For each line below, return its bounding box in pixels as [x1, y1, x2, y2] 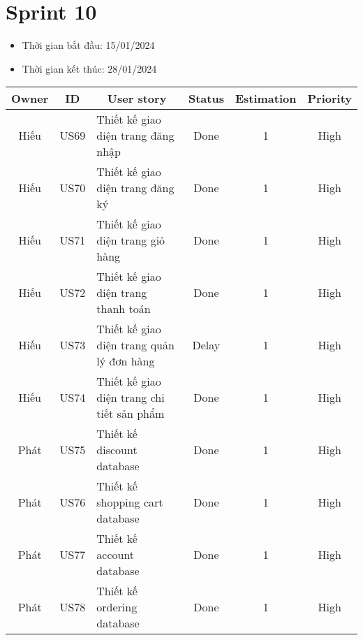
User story [107, 90, 167, 107]
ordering [96, 599, 138, 616]
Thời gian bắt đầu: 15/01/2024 [22, 38, 155, 52]
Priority [307, 90, 352, 107]
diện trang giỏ [96, 232, 165, 249]
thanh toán [96, 300, 151, 317]
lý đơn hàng [96, 353, 155, 370]
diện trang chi [96, 389, 165, 406]
